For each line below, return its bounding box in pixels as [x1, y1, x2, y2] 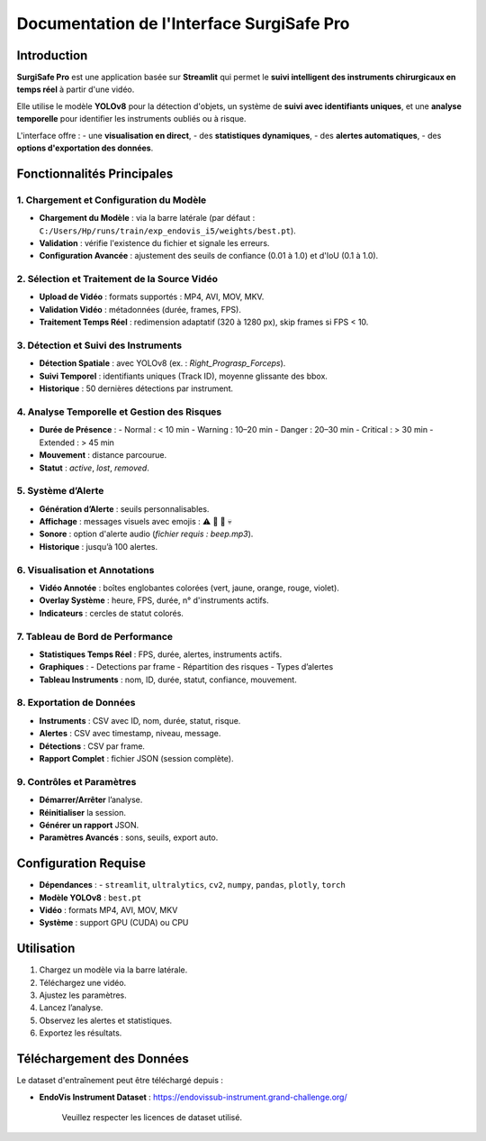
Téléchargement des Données [16, 1051, 189, 1067]
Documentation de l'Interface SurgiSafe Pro [16, 14, 350, 33]
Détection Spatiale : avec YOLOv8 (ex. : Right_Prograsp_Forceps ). [39, 358, 286, 369]
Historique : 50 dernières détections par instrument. [39, 383, 234, 394]
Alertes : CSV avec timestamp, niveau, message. [39, 728, 221, 739]
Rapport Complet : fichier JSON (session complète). [39, 753, 234, 763]
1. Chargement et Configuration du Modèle [16, 194, 207, 206]
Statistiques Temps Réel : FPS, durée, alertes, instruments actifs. [39, 649, 283, 660]
